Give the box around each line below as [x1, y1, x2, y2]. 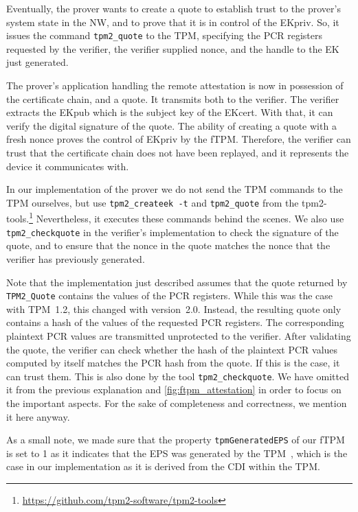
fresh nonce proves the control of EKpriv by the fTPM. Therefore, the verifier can [6, 132, 351, 146]
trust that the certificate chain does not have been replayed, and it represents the [6, 146, 349, 159]
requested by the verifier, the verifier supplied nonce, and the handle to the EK [6, 41, 339, 56]
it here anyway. [6, 409, 70, 423]
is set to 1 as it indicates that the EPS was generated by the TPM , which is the [6, 445, 348, 460]
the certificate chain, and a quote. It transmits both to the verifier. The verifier [6, 91, 339, 106]
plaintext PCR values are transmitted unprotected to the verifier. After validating [6, 328, 351, 342]
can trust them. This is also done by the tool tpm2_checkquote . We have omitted [6, 369, 349, 383]
